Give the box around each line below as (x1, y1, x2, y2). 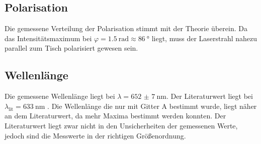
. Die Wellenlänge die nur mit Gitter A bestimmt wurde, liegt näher (47, 100, 257, 111)
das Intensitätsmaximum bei (5, 33, 92, 43)
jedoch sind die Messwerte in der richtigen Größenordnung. (5, 130, 186, 140)
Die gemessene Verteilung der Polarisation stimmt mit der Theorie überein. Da (5, 23, 247, 34)
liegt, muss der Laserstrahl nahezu (151, 33, 257, 43)
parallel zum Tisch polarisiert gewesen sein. (5, 43, 138, 53)
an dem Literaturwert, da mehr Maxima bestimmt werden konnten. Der (5, 110, 226, 121)
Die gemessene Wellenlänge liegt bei (5, 91, 115, 101)
